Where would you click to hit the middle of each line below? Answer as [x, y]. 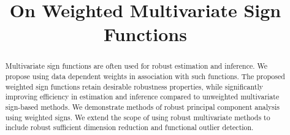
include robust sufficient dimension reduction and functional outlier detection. [129, 127]
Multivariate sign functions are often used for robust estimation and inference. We [136, 66]
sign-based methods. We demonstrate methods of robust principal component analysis [142, 106]
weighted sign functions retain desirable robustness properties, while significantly [134, 86]
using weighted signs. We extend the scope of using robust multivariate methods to [138, 117]
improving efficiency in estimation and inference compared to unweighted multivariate [142, 97]
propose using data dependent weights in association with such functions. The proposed [145, 76]
